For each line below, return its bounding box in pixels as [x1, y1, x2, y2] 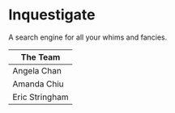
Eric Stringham [12, 91, 69, 103]
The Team [20, 51, 61, 62]
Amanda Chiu [12, 78, 65, 90]
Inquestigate [8, 6, 96, 24]
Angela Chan [12, 65, 62, 76]
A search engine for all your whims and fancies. [8, 32, 168, 42]
